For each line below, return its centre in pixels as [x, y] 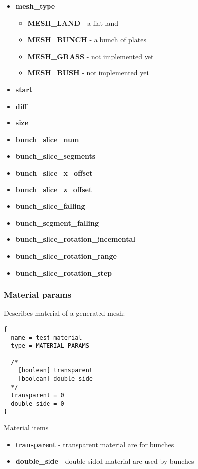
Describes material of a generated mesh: [65, 313]
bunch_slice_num [47, 139]
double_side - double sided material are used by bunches [105, 461]
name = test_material [47, 337]
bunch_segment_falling [57, 222]
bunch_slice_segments [55, 156]
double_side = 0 [38, 403]
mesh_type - [38, 6]
